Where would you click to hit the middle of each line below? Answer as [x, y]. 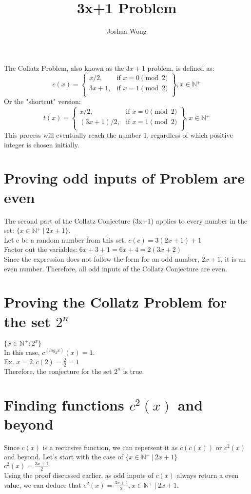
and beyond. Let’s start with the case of [64, 457]
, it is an [233, 258]
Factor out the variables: [41, 249]
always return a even [208, 475]
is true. [134, 371]
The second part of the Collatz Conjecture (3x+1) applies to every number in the [126, 220]
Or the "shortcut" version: [42, 101]
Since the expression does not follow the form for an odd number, [102, 258]
